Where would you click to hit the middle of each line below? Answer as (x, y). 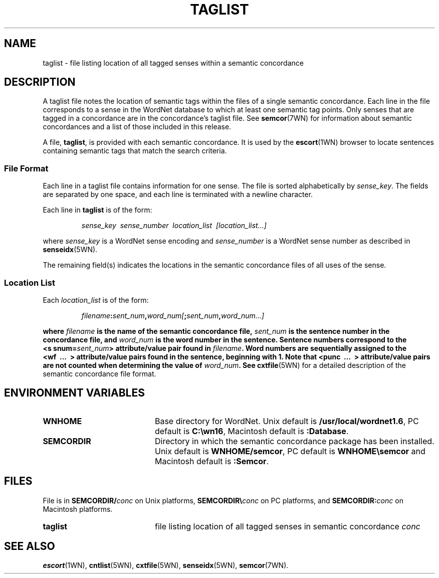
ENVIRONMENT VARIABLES (74, 393)
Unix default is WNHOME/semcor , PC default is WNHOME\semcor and (290, 451)
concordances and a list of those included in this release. (137, 127)
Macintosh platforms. (78, 509)
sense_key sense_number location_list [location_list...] (174, 226)
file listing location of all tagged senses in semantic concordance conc (287, 526)
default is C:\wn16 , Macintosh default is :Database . (252, 431)
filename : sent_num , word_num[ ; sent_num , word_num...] (173, 315)
